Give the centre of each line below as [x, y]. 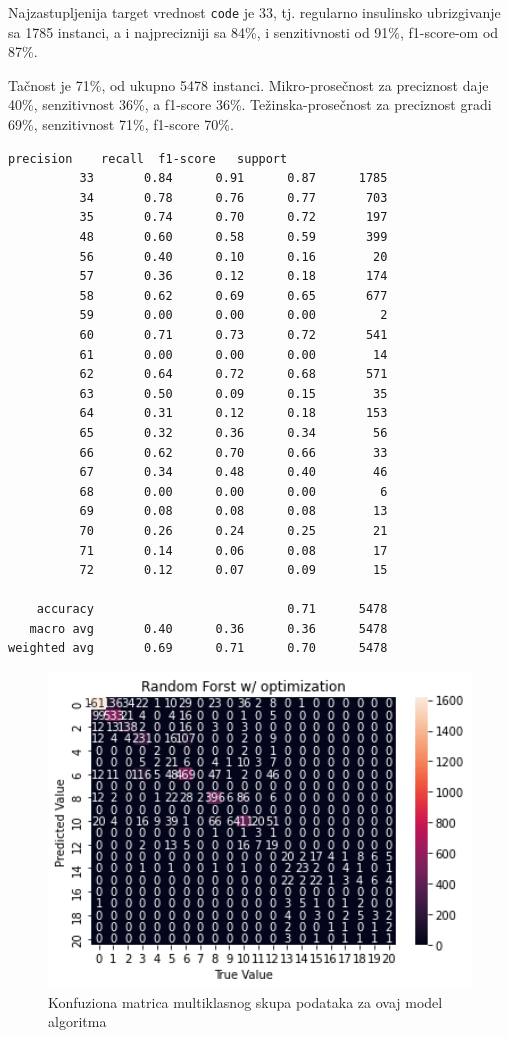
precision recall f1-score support [148, 158]
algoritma [77, 1021]
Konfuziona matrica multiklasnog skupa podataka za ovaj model [245, 1001]
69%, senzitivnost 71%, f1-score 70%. [121, 124]
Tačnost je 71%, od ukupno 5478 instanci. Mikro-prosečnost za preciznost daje [248, 84]
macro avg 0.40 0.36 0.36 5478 [208, 628]
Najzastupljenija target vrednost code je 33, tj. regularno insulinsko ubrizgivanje [254, 12]
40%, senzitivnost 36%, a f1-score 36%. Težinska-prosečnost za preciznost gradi [250, 104]
